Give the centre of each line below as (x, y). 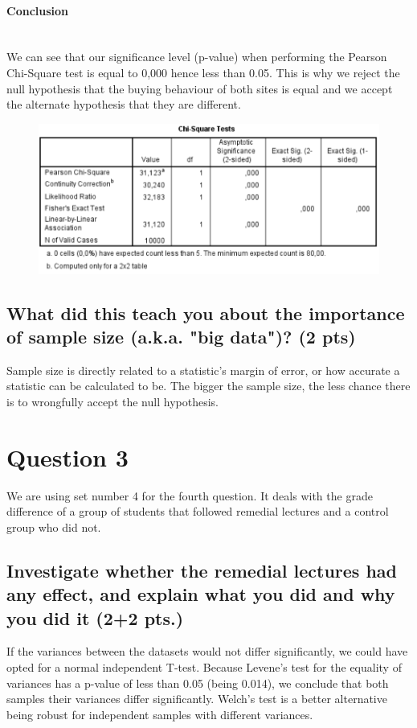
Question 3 (67, 457)
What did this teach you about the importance (206, 313)
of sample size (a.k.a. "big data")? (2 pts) (181, 336)
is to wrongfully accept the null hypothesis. (112, 401)
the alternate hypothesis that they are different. (124, 104)
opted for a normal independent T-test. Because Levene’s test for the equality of (204, 667)
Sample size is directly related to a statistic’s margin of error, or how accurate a (203, 370)
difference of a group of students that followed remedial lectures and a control (198, 511)
